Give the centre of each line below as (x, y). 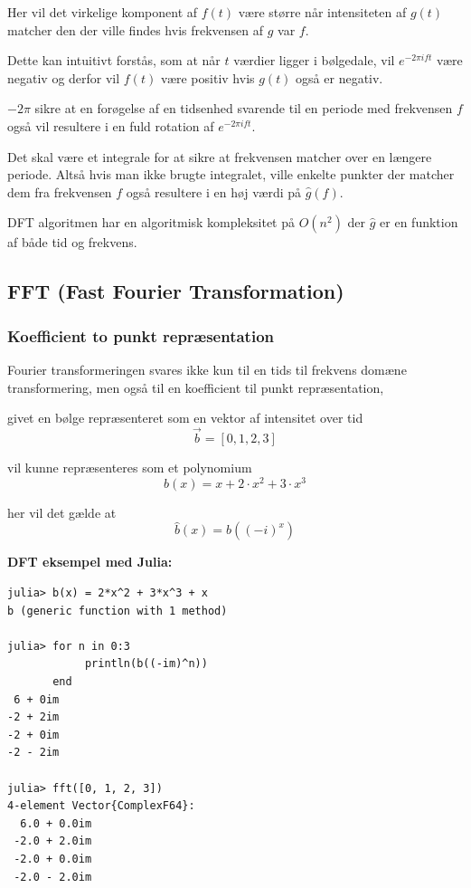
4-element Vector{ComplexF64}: (101, 806)
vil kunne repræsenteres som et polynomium (130, 467)
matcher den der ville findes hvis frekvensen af (136, 29)
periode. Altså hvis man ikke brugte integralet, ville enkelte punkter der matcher (231, 174)
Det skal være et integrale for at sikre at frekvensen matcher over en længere (220, 156)
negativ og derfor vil (64, 77)
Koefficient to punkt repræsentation (141, 335)
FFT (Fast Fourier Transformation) (176, 291)
